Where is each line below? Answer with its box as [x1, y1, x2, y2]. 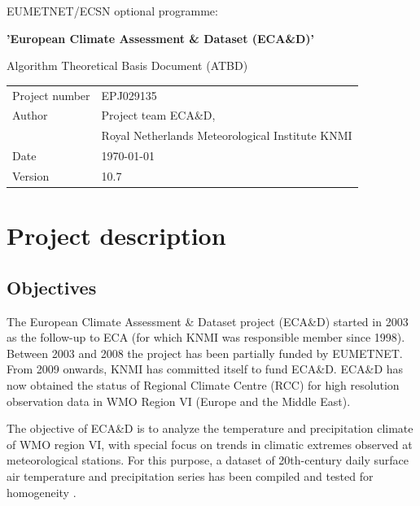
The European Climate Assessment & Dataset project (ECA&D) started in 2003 [7, 312, 409, 329]
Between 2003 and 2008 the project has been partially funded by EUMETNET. [7, 344, 403, 361]
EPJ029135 [101, 86, 157, 103]
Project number [12, 86, 90, 103]
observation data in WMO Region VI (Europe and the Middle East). [7, 392, 351, 409]
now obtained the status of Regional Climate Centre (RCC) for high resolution [7, 376, 400, 393]
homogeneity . [7, 483, 77, 500]
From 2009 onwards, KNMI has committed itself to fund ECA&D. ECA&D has [7, 360, 404, 377]
